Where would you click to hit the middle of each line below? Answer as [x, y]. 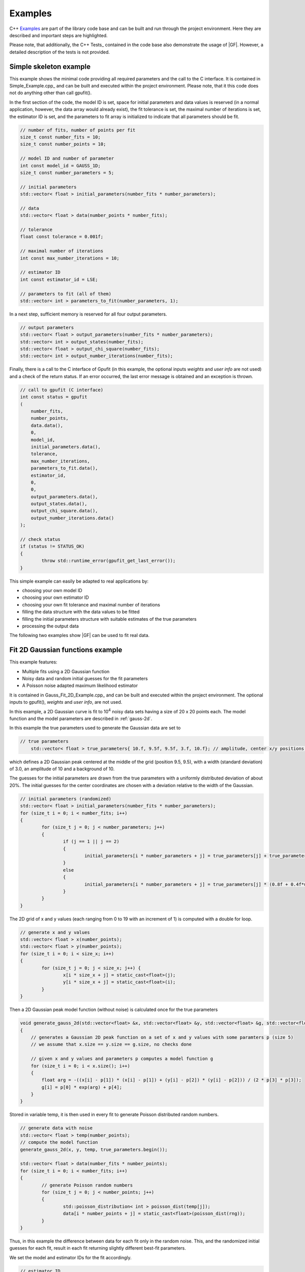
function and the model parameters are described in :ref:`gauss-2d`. [81, 718]
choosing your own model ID [52, 590]
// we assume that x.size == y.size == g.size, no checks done [111, 1045]
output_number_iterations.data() [72, 518]
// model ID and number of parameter [67, 158]
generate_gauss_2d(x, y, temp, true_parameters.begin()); [94, 1149]
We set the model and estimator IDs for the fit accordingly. [70, 1257]
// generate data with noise [56, 1128]
